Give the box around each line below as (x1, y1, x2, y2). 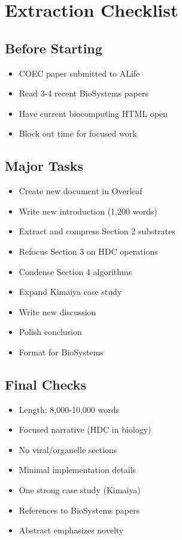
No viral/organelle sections (19, 443, 117, 455)
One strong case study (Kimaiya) (19, 484, 141, 496)
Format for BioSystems (19, 345, 104, 358)
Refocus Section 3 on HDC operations (19, 245, 158, 257)
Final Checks (5, 375, 87, 393)
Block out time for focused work (19, 127, 137, 140)
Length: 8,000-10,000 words (19, 403, 119, 415)
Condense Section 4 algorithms (19, 265, 132, 277)
